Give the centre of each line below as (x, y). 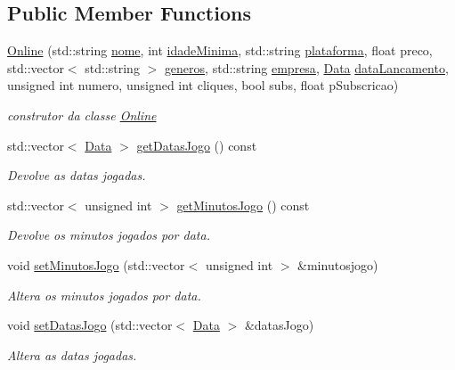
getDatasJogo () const (197, 145)
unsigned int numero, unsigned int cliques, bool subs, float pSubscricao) (203, 85)
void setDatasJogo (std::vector (90, 325)
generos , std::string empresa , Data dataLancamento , (306, 67)
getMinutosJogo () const (243, 205)
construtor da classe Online (82, 115)
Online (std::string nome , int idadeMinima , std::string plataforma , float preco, (220, 50)
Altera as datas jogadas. (72, 354)
